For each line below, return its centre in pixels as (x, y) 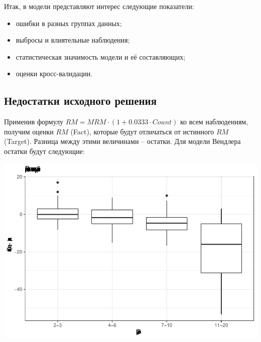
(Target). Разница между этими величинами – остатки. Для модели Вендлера (122, 141)
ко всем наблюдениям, (214, 122)
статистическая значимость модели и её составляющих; (101, 56)
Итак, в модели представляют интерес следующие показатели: (99, 6)
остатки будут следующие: (44, 151)
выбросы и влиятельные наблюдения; (73, 40)
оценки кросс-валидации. (54, 73)
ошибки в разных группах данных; (69, 23)
